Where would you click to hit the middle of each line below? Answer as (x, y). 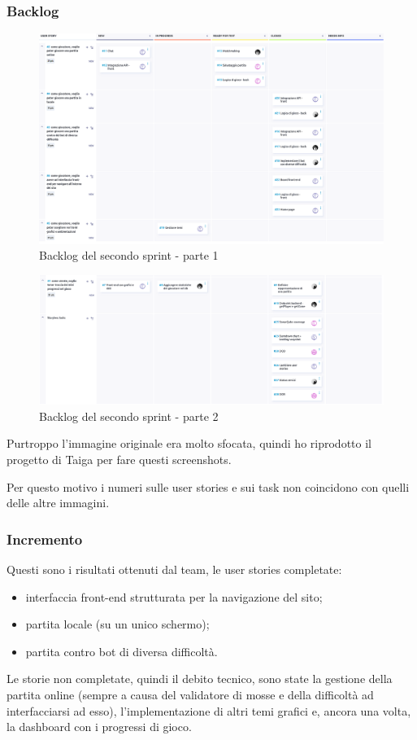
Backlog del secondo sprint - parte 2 (129, 416)
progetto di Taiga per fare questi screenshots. (119, 459)
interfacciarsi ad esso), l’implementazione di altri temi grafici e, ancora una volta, (209, 710)
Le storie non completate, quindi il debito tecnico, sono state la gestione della (200, 679)
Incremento (45, 539)
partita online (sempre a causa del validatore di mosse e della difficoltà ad (190, 694)
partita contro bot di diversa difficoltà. (122, 651)
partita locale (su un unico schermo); (117, 624)
